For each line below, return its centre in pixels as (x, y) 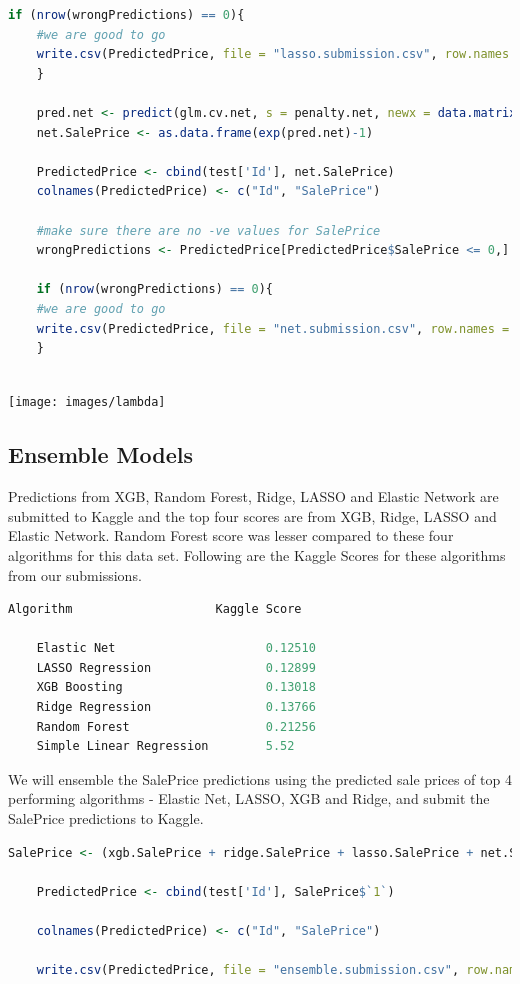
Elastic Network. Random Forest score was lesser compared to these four (231, 535)
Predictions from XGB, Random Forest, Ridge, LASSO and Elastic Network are (253, 496)
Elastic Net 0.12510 (176, 648)
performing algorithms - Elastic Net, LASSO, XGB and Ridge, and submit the (249, 798)
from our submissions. (75, 574)
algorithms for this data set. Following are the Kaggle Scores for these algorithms (257, 554)
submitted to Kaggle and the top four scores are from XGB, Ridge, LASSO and (252, 515)
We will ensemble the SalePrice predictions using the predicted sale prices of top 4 (260, 778)
